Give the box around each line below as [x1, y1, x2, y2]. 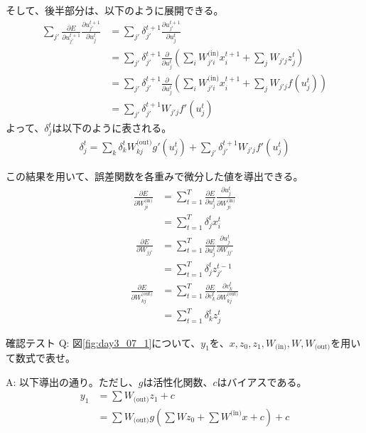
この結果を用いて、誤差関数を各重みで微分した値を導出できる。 [6, 168, 303, 183]
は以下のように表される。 [52, 120, 172, 135]
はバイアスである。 [217, 374, 307, 389]
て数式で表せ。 [6, 350, 75, 365]
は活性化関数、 [143, 374, 213, 389]
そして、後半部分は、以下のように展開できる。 [6, 3, 224, 17]
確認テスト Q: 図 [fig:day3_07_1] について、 [6, 335, 201, 350]
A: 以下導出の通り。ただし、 [6, 374, 139, 389]
